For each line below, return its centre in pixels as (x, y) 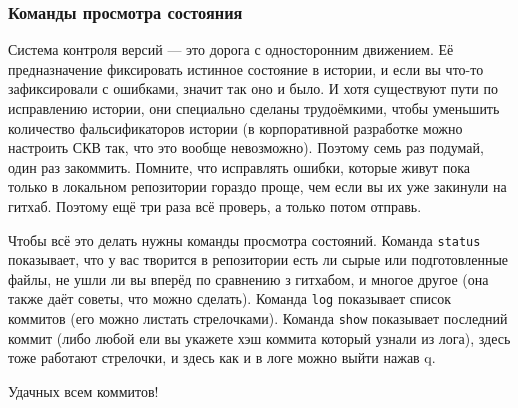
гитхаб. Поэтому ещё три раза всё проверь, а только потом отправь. (215, 205)
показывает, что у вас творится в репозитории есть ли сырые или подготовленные (258, 259)
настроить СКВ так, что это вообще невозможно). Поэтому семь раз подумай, (246, 147)
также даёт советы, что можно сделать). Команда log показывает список (229, 298)
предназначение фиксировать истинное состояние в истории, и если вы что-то (246, 68)
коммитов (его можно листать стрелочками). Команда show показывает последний (258, 318)
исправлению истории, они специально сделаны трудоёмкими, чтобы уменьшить (254, 108)
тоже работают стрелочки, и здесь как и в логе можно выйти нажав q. (222, 357)
